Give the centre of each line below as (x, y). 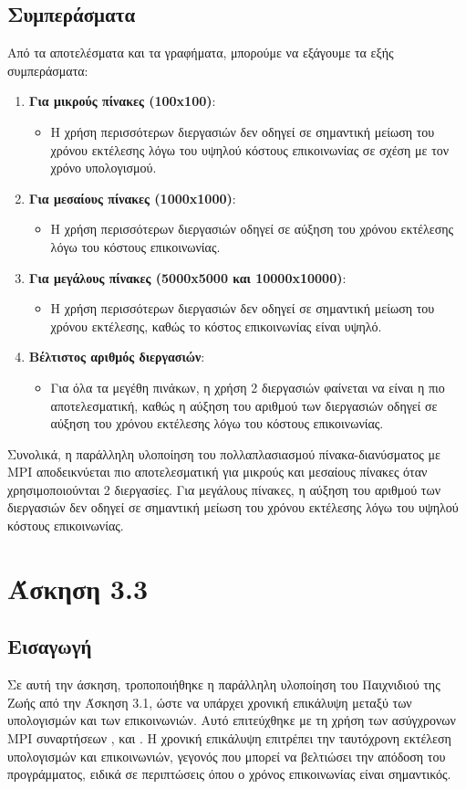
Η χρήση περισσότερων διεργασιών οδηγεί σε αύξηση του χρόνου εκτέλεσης (252, 229)
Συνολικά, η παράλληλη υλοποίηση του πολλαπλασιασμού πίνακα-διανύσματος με (224, 453)
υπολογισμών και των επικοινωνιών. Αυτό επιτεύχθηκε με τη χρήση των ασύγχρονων (232, 720)
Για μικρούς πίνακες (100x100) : (122, 101)
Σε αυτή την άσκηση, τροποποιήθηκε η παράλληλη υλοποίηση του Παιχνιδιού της (224, 684)
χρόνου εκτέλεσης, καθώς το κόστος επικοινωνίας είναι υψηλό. (216, 326)
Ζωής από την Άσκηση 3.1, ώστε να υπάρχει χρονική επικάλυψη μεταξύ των (210, 702)
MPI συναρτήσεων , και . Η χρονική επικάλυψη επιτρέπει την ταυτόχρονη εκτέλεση (229, 738)
